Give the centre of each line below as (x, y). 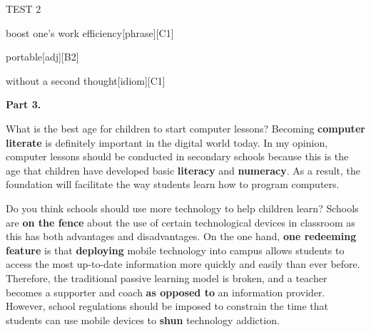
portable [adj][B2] (42, 57)
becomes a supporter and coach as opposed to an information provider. (166, 292)
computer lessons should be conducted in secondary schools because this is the (177, 156)
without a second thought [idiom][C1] (86, 80)
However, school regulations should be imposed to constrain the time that (167, 306)
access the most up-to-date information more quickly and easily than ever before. (183, 264)
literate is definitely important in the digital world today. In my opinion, (167, 142)
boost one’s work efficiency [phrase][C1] (90, 32)
